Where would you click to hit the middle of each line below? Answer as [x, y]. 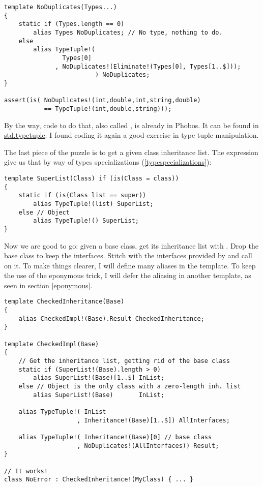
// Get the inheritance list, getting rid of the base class [124, 361]
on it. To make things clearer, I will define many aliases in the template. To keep [130, 265]
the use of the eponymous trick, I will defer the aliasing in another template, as [128, 275]
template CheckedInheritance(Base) [64, 302]
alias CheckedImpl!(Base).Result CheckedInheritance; [111, 318]
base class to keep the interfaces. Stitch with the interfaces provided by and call [128, 255]
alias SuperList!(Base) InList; [99, 395]
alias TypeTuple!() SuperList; [86, 221]
